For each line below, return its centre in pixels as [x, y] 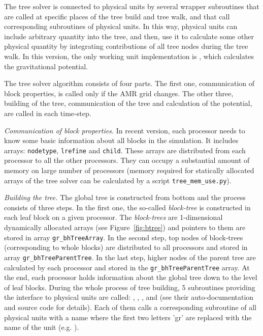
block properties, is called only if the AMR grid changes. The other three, [119, 93]
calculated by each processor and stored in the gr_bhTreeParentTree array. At [127, 267]
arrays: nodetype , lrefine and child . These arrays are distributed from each [125, 150]
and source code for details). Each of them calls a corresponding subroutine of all [130, 307]
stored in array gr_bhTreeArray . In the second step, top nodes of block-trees [124, 237]
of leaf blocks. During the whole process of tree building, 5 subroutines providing [130, 287]
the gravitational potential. [46, 66]
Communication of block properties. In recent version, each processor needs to [125, 130]
